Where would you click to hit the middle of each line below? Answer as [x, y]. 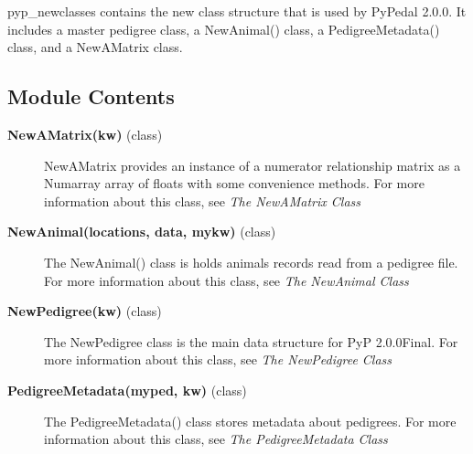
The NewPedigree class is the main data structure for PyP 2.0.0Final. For [251, 341]
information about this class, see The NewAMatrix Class [203, 201]
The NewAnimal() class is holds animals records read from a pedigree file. [251, 262]
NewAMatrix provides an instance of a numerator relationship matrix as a [253, 165]
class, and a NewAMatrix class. [95, 47]
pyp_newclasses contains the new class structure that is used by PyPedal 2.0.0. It [237, 11]
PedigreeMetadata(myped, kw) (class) [127, 390]
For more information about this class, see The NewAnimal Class [226, 280]
